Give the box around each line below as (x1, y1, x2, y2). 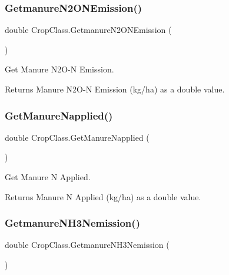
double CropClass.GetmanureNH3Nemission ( (5, 238, 170, 251)
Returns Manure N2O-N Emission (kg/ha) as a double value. (5, 83, 225, 95)
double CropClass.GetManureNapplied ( (5, 131, 150, 143)
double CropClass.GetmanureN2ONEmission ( (5, 24, 172, 36)
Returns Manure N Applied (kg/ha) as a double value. (5, 190, 201, 203)
